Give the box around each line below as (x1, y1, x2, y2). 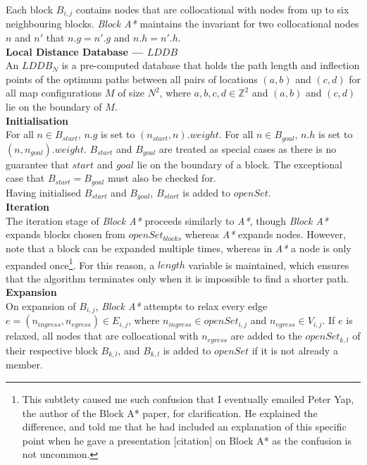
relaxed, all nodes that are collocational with (6, 328, 199, 343)
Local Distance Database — (6, 44, 144, 58)
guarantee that (6, 156, 69, 171)
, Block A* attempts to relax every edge (95, 298, 268, 313)
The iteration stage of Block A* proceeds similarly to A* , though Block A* (6, 213, 328, 228)
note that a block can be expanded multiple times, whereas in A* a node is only (6, 240, 352, 255)
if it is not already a (251, 342, 338, 357)
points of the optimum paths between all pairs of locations (6, 71, 258, 86)
